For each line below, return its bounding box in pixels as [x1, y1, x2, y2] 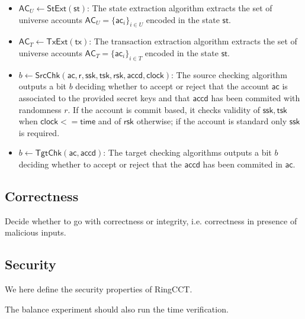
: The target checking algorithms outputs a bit [103, 146, 272, 159]
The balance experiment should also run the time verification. [5, 302, 229, 315]
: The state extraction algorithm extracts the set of [86, 2, 272, 14]
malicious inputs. [5, 226, 66, 239]
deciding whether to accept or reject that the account [75, 80, 269, 92]
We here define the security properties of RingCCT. [5, 283, 192, 295]
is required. [18, 126, 60, 138]
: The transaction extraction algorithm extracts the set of [89, 35, 297, 47]
